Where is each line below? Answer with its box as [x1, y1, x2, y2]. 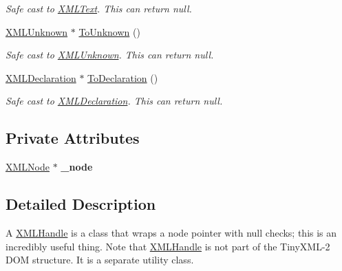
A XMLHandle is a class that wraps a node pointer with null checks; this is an [6, 225, 337, 239]
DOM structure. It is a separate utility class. [6, 252, 194, 267]
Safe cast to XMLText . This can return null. [6, 1, 192, 15]
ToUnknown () [78, 24, 140, 39]
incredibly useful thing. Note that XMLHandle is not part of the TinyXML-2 [6, 239, 330, 253]
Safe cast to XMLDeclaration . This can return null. [6, 94, 223, 108]
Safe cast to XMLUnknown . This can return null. [6, 47, 214, 62]
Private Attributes [6, 127, 140, 149]
